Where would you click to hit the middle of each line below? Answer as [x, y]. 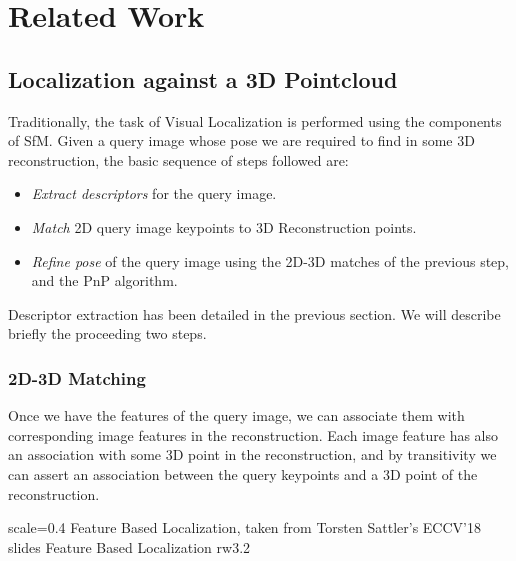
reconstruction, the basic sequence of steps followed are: [178, 159]
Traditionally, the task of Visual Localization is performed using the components [255, 120]
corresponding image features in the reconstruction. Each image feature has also [253, 434]
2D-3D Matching [77, 377]
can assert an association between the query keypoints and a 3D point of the [243, 473]
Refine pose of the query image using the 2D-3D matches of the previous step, [270, 260]
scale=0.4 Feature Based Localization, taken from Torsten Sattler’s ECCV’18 [244, 527]
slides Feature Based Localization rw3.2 [129, 546]
